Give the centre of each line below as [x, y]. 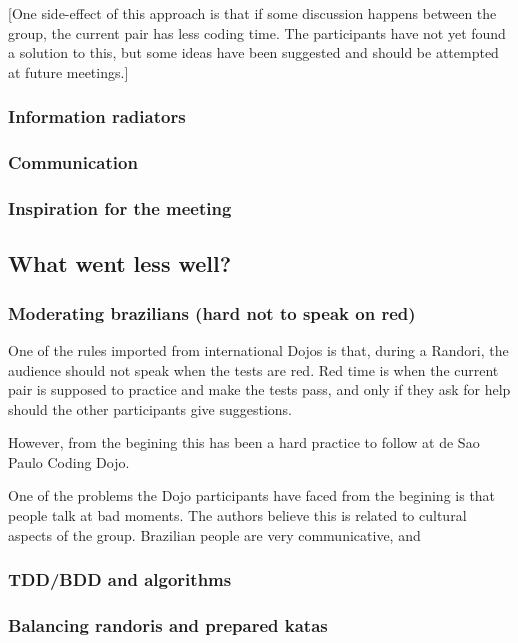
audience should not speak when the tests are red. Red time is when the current [253, 369]
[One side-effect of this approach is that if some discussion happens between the [252, 13]
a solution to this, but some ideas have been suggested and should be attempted [253, 52]
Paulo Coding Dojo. [69, 461]
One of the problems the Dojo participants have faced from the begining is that [252, 495]
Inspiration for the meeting [120, 207]
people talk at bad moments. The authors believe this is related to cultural [237, 515]
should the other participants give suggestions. [150, 408]
